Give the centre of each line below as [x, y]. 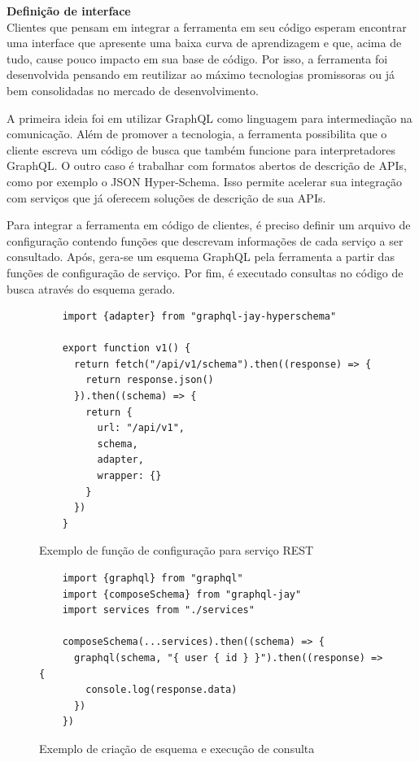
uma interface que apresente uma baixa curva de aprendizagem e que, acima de [204, 43]
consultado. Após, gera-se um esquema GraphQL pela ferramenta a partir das [201, 257]
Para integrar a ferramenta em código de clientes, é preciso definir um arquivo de [209, 225]
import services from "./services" [158, 610]
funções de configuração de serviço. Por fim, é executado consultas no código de [205, 272]
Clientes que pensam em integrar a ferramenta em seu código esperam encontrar [207, 26]
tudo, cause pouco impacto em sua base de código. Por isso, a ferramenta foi [197, 58]
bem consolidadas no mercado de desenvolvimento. [133, 90]
